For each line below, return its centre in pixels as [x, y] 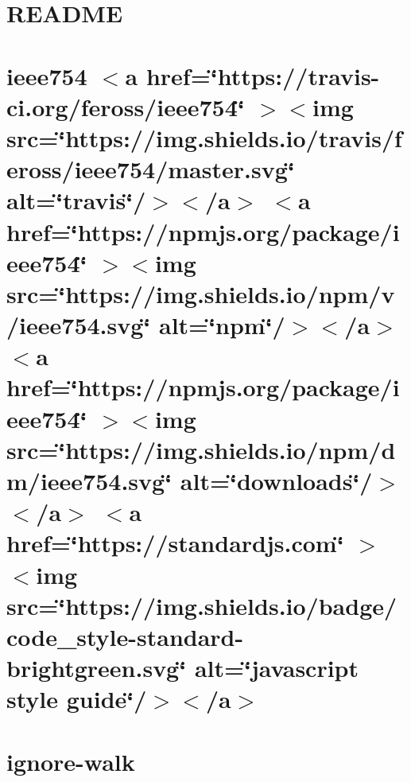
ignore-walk [71, 761]
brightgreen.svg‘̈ [97, 668]
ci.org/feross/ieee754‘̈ [126, 106]
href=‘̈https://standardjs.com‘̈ [175, 543]
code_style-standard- [125, 636]
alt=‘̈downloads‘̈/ [276, 480]
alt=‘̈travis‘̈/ [76, 200]
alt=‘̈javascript [277, 668]
